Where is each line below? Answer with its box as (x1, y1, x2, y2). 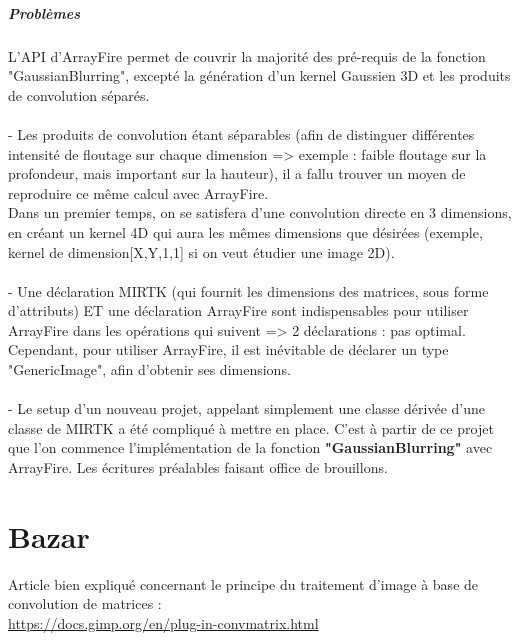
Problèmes (8, 2, 81, 23)
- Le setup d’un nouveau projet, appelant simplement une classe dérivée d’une (8, 398, 485, 419)
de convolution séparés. (8, 84, 150, 105)
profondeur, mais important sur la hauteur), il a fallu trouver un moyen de (8, 163, 466, 184)
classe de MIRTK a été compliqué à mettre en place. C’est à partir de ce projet (8, 417, 494, 438)
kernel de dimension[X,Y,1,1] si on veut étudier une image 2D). (8, 241, 395, 262)
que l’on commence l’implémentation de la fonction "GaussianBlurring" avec (8, 437, 493, 458)
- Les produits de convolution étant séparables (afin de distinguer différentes (8, 123, 475, 144)
